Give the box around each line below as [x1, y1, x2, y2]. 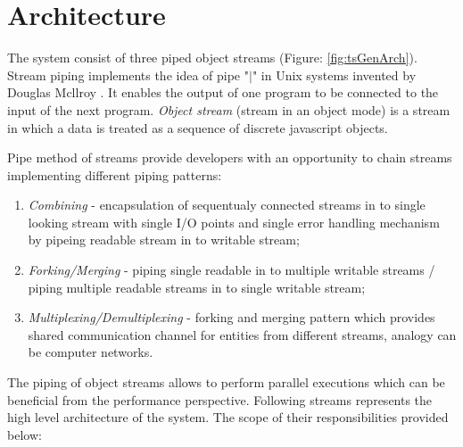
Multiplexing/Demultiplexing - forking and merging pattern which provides [28, 308, 435, 327]
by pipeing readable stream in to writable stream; [28, 230, 300, 249]
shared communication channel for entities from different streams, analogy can [28, 325, 457, 344]
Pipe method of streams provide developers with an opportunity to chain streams [7, 148, 452, 167]
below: [7, 425, 42, 443]
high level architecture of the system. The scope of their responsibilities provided [7, 408, 449, 426]
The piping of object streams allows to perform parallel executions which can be [7, 373, 445, 392]
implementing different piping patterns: [7, 165, 222, 184]
